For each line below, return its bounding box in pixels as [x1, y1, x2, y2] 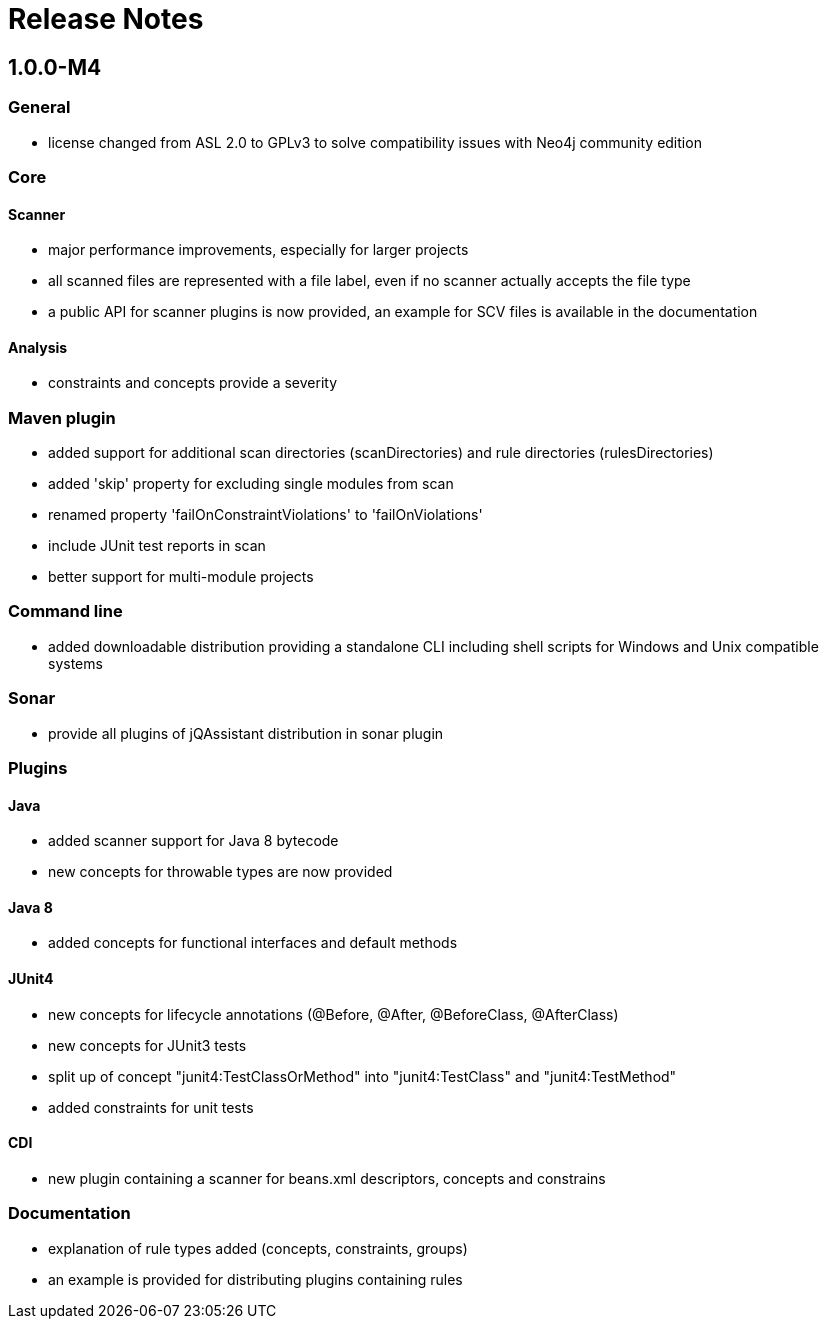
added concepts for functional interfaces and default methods [48, 934, 458, 952]
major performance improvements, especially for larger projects [48, 241, 469, 259]
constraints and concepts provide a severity [48, 374, 338, 392]
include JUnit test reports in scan [48, 537, 266, 555]
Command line [8, 601, 123, 622]
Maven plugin [8, 407, 116, 428]
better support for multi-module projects [48, 568, 314, 586]
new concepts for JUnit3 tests [48, 1036, 247, 1054]
